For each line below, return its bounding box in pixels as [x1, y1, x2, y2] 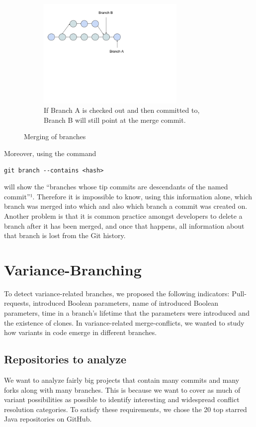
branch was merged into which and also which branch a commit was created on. [4, 201, 248, 211]
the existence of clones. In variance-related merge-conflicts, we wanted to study [4, 317, 245, 328]
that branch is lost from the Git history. [4, 230, 126, 241]
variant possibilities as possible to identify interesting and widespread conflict [4, 394, 240, 405]
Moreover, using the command [4, 148, 96, 158]
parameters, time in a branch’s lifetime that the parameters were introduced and [4, 308, 250, 318]
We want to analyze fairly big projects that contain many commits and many [4, 375, 240, 385]
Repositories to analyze [4, 351, 126, 367]
